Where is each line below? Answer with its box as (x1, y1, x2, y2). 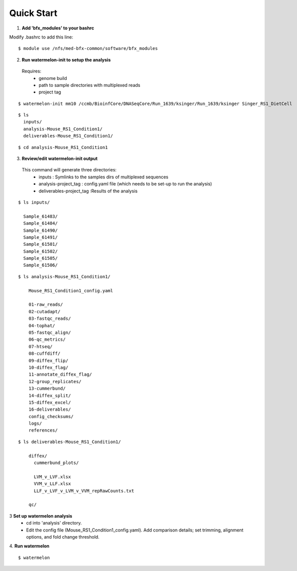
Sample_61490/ (23, 227, 58, 233)
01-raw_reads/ (28, 302, 63, 307)
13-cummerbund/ (28, 386, 66, 392)
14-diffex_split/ (28, 393, 71, 398)
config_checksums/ (28, 414, 74, 419)
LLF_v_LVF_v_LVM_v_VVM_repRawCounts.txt (33, 488, 134, 494)
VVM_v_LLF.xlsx (33, 481, 71, 487)
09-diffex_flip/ (28, 358, 68, 363)
